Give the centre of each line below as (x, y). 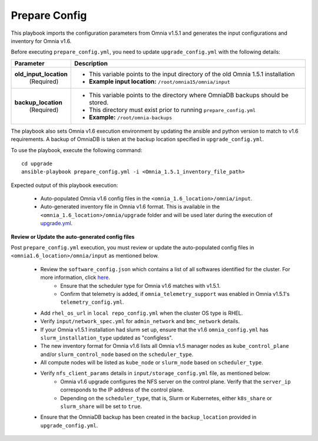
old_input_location (41, 74)
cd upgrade (37, 163)
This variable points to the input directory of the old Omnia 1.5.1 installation (192, 74)
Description (91, 63)
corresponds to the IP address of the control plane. (122, 390)
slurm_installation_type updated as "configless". (107, 338)
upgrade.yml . (57, 223)
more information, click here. (75, 278)
